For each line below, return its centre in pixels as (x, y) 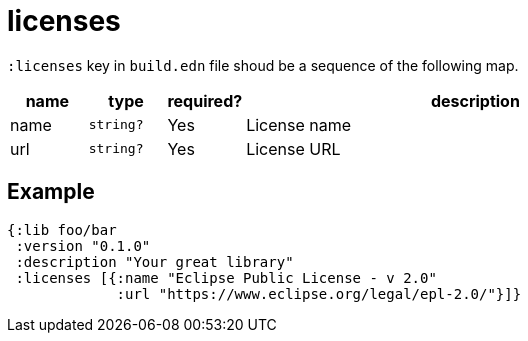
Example (51, 192)
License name (299, 124)
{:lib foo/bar (62, 229)
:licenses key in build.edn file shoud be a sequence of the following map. (263, 65)
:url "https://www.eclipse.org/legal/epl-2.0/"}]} (319, 293)
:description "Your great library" (154, 261)
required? (205, 100)
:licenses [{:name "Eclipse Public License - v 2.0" (226, 277)
